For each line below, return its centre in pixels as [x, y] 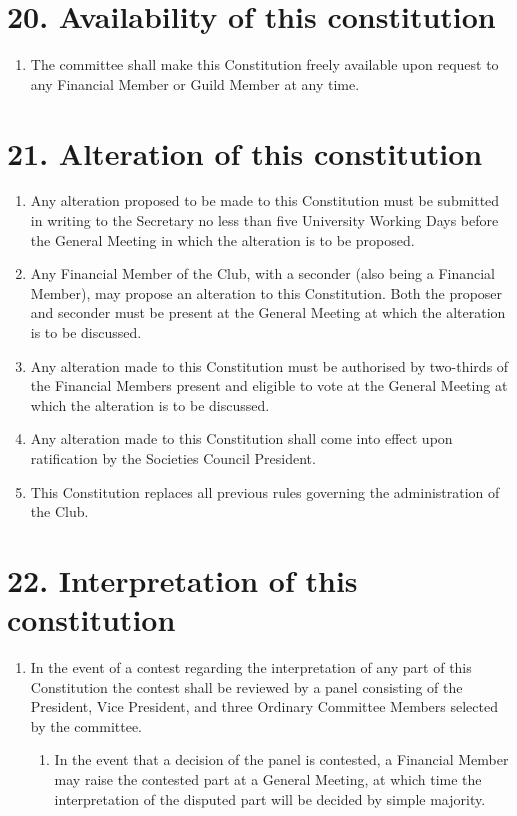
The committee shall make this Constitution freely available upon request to [264, 64]
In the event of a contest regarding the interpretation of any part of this [251, 667]
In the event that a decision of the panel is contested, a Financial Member [281, 759]
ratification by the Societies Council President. [173, 457]
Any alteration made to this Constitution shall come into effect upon [241, 438]
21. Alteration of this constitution [245, 152]
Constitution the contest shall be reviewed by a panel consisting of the [246, 686]
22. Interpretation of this [182, 579]
